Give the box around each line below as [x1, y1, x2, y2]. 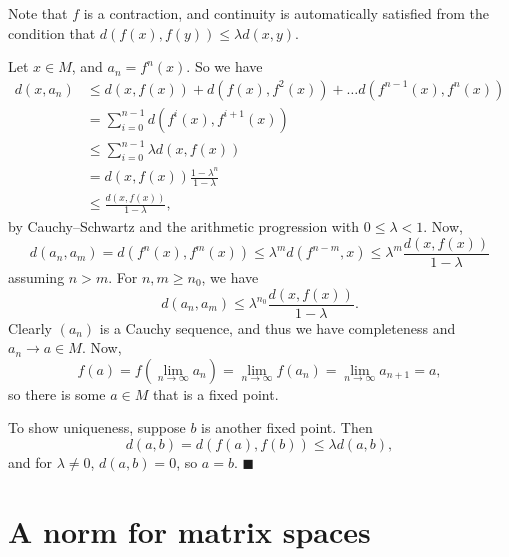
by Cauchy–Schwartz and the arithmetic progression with [8, 216, 360, 237]
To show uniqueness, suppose [8, 417, 186, 438]
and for [8, 451, 53, 472]
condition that [8, 22, 96, 43]
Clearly [8, 317, 52, 338]
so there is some [8, 383, 106, 404]
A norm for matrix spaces [8, 510, 371, 551]
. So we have [186, 56, 263, 77]
